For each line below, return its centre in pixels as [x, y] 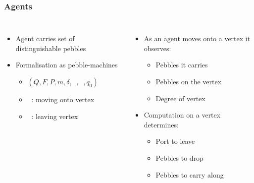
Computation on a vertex [182, 115]
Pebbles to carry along [190, 174]
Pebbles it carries [182, 65]
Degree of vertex [180, 98]
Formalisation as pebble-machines [67, 65]
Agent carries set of [45, 38]
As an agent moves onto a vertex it [197, 38]
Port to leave [175, 141]
